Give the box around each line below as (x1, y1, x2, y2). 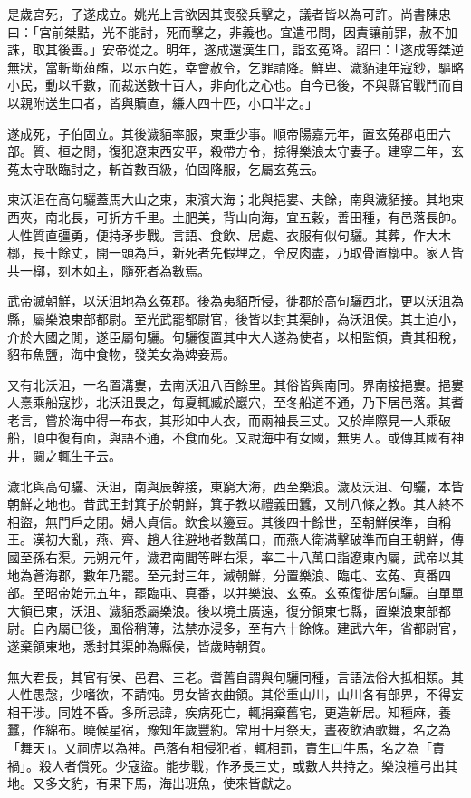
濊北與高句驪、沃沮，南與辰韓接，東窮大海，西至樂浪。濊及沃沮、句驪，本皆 (7, 476, 464, 495)
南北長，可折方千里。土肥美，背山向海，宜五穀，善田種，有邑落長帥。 (44, 207, 464, 226)
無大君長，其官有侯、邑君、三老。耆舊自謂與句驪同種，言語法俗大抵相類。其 (7, 667, 464, 686)
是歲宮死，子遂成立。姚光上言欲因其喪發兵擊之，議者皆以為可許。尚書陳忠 (7, 5, 451, 23)
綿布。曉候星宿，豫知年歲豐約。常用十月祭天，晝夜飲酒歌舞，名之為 (44, 720, 451, 739)
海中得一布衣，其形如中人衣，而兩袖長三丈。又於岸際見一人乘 (70, 410, 438, 429)
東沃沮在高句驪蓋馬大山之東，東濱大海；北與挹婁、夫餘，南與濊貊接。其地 (7, 190, 451, 209)
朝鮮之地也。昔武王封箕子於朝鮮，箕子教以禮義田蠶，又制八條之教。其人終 (7, 494, 451, 513)
